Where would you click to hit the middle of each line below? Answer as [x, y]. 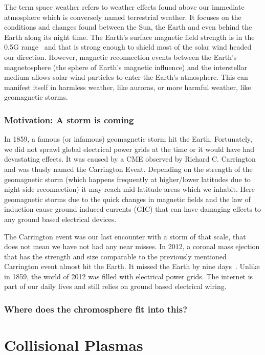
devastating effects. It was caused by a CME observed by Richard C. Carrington [130, 159]
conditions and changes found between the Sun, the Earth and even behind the [128, 27]
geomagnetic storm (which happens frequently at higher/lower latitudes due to [127, 179]
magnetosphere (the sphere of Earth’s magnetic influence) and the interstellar [126, 67]
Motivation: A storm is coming [69, 119]
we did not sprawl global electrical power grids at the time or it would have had [129, 149]
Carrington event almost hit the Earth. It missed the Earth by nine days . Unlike [132, 266]
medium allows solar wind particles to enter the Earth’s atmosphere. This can [126, 77]
